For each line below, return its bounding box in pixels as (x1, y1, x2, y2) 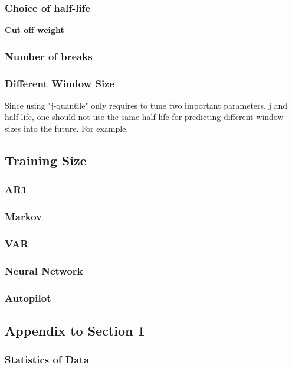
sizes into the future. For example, (5, 122, 129, 135)
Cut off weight (5, 24, 64, 36)
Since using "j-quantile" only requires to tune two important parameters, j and (5, 99, 288, 111)
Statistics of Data (5, 352, 89, 367)
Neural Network (5, 263, 83, 278)
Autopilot (5, 290, 51, 305)
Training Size (5, 151, 87, 170)
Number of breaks (5, 48, 93, 63)
